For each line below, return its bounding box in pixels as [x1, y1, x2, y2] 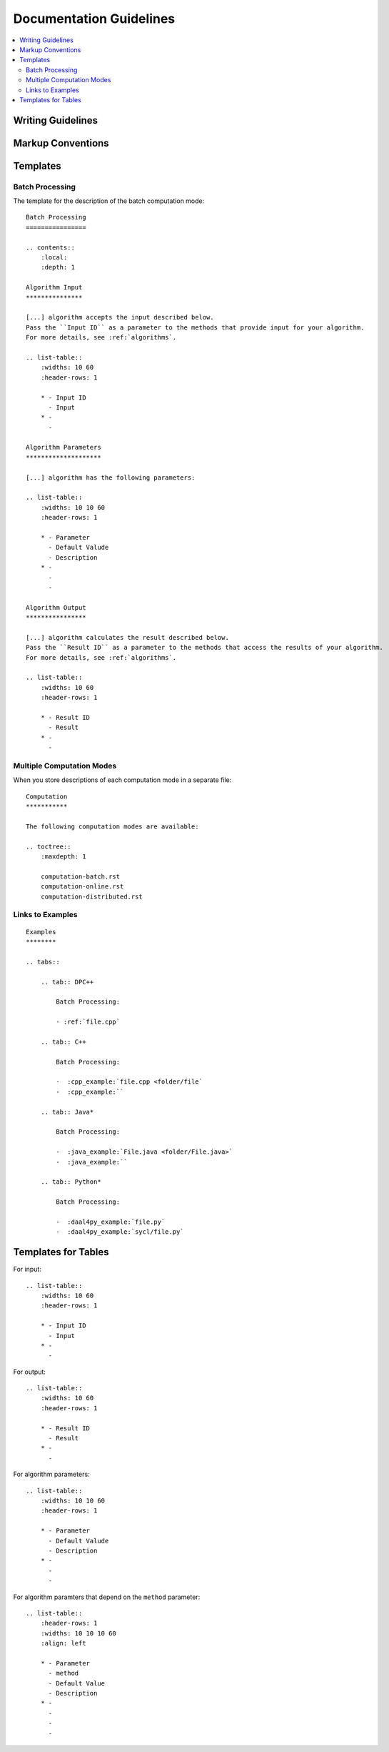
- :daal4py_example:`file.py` [56, 1217, 166, 1226]
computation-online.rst [40, 883, 124, 891]
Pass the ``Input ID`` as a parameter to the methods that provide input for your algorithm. [26, 323, 365, 332]
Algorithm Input [26, 283, 83, 292]
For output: [13, 1367, 46, 1376]
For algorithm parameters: [13, 1470, 90, 1479]
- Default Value [48, 1679, 106, 1687]
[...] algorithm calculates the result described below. [26, 633, 230, 641]
